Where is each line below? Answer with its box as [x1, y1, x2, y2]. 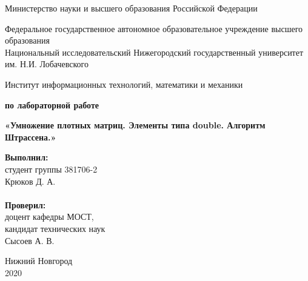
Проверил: [5, 198, 46, 211]
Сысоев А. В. [5, 234, 55, 246]
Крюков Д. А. [5, 174, 56, 187]
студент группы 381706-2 [5, 162, 98, 175]
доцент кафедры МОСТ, [5, 210, 94, 223]
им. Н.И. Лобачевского [5, 58, 89, 70]
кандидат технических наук [5, 222, 105, 234]
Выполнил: [5, 151, 49, 164]
